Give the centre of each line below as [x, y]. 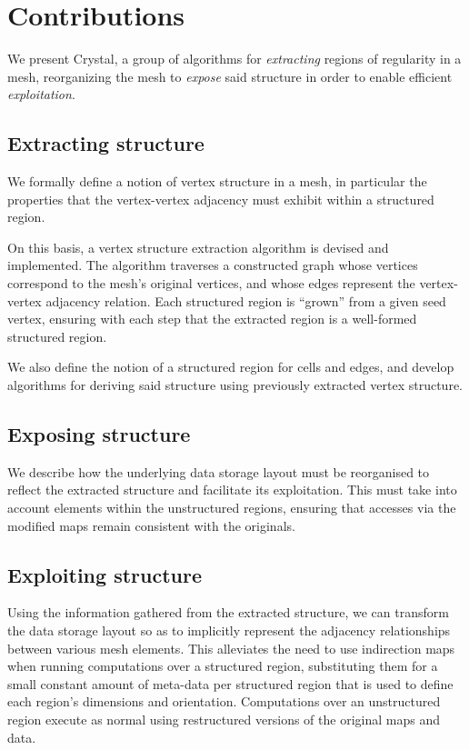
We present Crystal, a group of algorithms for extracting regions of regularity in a [234, 59]
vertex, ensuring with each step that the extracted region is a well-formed [212, 319]
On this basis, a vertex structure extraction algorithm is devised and [198, 247]
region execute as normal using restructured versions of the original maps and [224, 719]
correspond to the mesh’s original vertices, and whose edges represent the [211, 283]
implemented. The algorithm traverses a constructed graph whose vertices [213, 265]
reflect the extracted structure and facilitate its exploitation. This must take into [232, 490]
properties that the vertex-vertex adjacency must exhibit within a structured [221, 199]
